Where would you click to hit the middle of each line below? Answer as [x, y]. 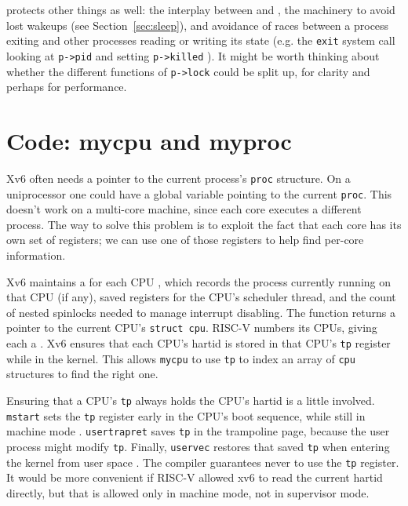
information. [36, 255]
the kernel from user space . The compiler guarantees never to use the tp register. [203, 462]
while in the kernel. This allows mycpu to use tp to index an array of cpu [181, 358]
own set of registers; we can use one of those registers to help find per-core [185, 240]
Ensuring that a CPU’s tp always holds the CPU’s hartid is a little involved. [191, 400]
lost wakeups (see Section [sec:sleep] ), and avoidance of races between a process [198, 25]
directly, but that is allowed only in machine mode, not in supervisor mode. [188, 492]
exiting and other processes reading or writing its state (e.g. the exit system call [201, 40]
